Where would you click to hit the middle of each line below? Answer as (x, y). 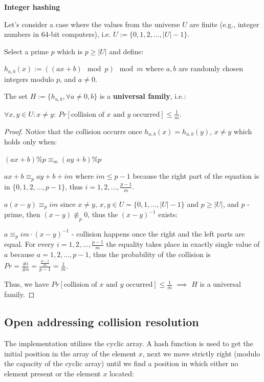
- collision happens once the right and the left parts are (158, 233)
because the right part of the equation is (196, 176)
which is (70, 51)
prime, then (22, 214)
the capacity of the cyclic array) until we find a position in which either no (121, 363)
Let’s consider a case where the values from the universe (92, 24)
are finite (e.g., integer (224, 24)
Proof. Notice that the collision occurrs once (73, 131)
